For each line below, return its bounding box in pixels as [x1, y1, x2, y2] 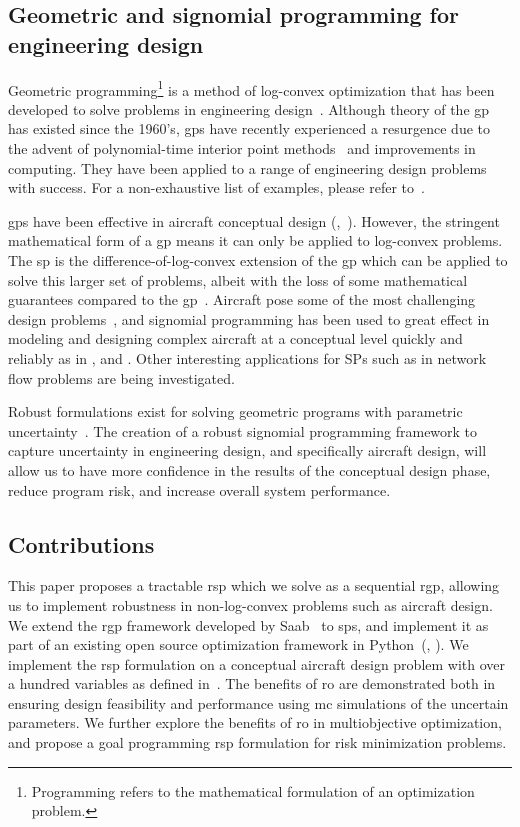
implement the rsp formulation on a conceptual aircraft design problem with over [8, 653, 506, 674]
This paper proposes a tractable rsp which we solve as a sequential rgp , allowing [8, 575, 500, 596]
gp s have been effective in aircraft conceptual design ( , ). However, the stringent [8, 210, 500, 231]
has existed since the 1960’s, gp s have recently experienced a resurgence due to [8, 118, 491, 139]
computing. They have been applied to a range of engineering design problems [8, 157, 487, 178]
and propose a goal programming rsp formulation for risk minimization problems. [8, 732, 507, 753]
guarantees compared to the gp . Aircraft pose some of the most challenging [8, 289, 476, 310]
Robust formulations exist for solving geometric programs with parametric [8, 401, 463, 422]
